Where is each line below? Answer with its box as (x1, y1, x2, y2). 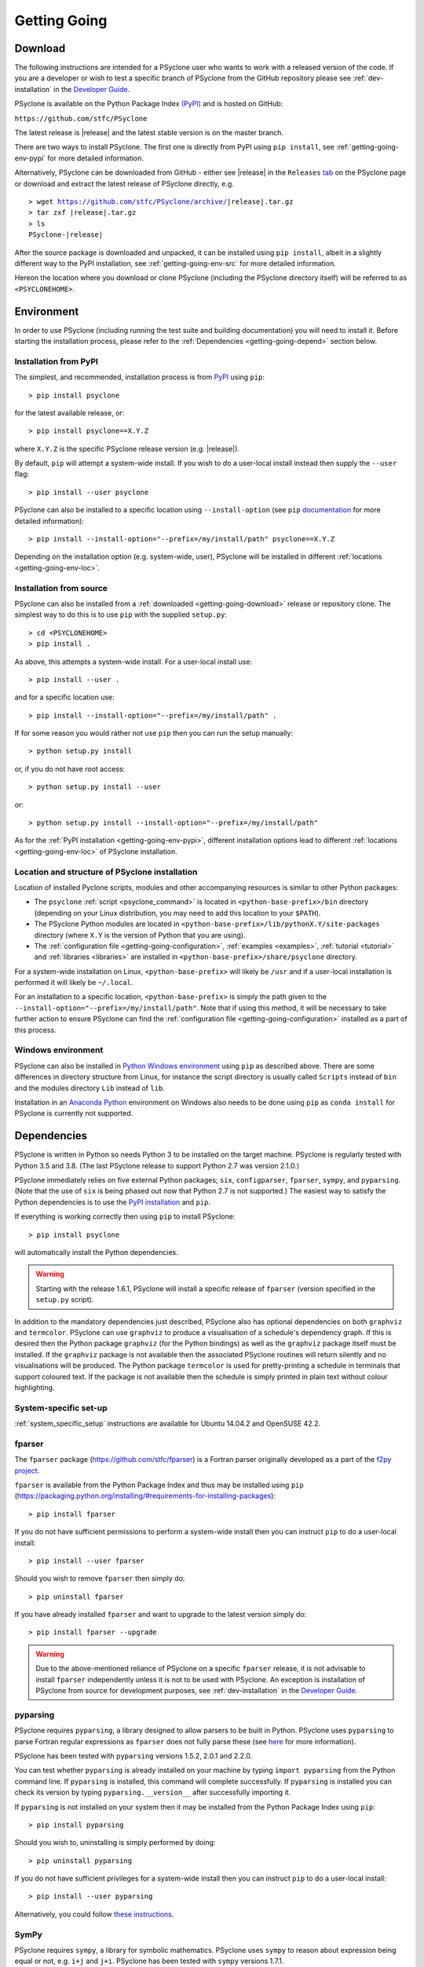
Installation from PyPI (14, 356, 98, 367)
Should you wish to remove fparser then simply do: (14, 1574, 185, 1583)
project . (14, 1466, 40, 1475)
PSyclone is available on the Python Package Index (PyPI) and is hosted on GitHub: (14, 99, 283, 109)
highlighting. (14, 1382, 55, 1392)
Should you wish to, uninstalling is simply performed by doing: (14, 1838, 216, 1847)
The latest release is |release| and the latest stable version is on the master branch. (14, 128, 284, 138)
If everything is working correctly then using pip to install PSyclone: (14, 1212, 236, 1221)
